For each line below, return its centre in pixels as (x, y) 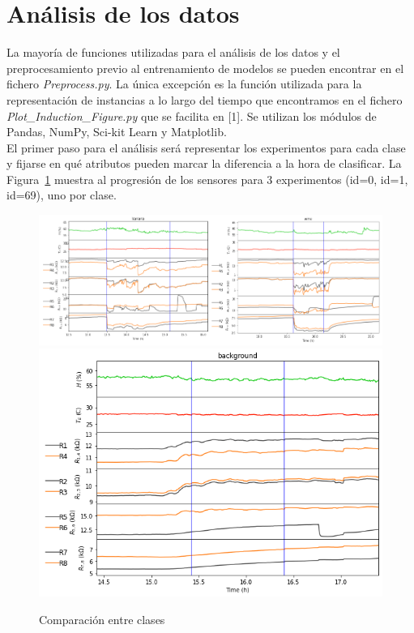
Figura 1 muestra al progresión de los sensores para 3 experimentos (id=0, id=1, (207, 179)
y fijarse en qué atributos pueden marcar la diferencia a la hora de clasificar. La (204, 163)
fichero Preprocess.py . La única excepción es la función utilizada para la (184, 84)
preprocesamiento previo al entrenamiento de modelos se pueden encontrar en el (205, 68)
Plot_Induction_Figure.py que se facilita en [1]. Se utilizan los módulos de (192, 115)
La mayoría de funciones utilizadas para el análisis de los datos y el (173, 52)
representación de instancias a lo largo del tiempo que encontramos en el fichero (205, 99)
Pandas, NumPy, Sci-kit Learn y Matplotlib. (117, 132)
